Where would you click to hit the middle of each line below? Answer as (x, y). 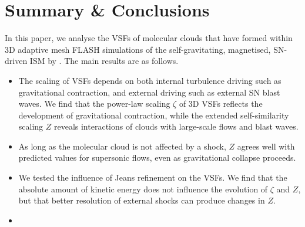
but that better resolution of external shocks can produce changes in (142, 200)
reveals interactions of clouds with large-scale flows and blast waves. (176, 126)
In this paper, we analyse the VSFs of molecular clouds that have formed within (149, 38)
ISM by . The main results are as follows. (104, 61)
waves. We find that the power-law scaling (94, 104)
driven (16, 61)
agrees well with (266, 146)
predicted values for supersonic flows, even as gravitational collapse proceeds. (157, 157)
